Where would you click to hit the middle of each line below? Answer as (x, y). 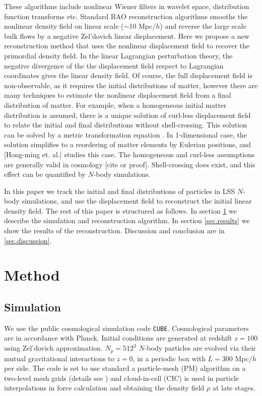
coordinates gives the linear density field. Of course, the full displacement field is (128, 75)
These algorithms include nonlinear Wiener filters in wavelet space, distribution (127, 6)
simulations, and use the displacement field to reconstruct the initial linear (137, 201)
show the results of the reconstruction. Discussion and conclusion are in (114, 230)
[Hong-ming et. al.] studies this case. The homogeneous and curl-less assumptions (129, 154)
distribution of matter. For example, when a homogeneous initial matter (115, 105)
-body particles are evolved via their (200, 348)
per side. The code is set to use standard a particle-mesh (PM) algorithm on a (125, 368)
